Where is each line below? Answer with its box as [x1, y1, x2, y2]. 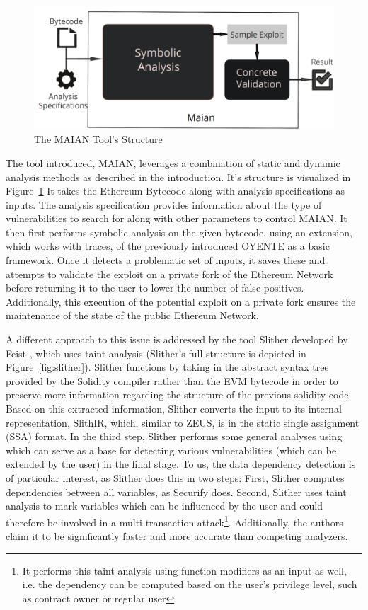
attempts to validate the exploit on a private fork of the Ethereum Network [6, 266, 333, 281]
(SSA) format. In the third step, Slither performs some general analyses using [6, 429, 343, 444]
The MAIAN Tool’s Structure [34, 132, 163, 146]
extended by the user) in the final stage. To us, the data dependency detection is [6, 456, 356, 471]
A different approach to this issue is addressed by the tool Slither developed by [6, 332, 348, 347]
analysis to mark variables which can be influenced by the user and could [6, 498, 323, 513]
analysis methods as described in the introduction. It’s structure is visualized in [6, 169, 351, 184]
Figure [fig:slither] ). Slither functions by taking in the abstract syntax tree [6, 359, 329, 374]
